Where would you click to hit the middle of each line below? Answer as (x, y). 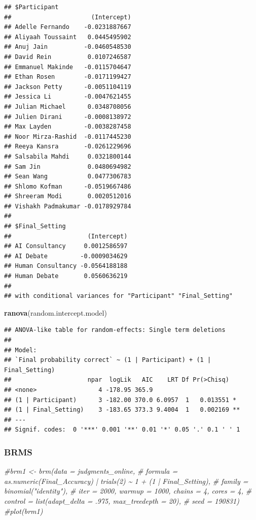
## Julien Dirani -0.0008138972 (68, 117)
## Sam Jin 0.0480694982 (68, 166)
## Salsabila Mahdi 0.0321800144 (68, 156)
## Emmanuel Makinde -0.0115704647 (68, 67)
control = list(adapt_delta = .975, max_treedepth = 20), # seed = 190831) (122, 500)
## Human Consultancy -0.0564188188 (66, 266)
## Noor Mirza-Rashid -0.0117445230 (68, 136)
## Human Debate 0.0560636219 (66, 276)
